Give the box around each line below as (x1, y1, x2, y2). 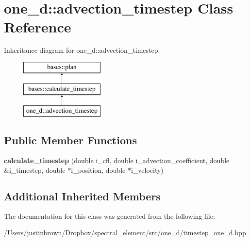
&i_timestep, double (4, 165, 66, 175)
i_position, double (71, 165, 126, 175)
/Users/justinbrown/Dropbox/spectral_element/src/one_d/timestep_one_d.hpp (4, 227, 246, 238)
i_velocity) (131, 165, 164, 175)
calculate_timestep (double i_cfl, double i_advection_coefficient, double (4, 155, 230, 166)
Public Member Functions (4, 133, 137, 148)
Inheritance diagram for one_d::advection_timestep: (4, 45, 160, 55)
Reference (4, 17, 71, 37)
